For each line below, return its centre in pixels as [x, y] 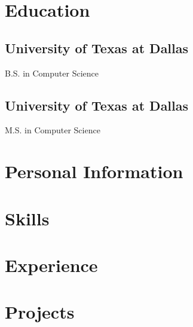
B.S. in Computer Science [52, 73]
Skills [27, 218]
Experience [51, 265]
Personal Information [94, 171]
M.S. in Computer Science [53, 130]
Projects [40, 312]
